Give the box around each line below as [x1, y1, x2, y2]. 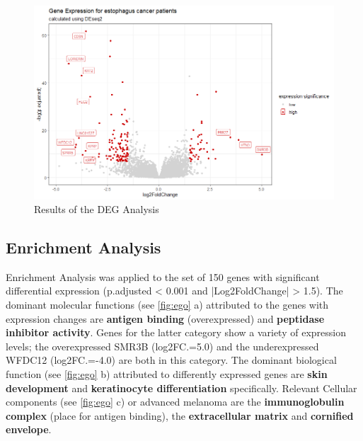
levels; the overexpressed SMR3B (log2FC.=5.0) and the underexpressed [6, 338, 319, 353]
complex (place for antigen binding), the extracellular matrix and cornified [6, 408, 354, 423]
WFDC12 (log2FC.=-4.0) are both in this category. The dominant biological [6, 353, 337, 367]
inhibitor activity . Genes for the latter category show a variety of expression [6, 325, 346, 340]
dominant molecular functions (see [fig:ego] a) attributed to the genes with [6, 297, 329, 312]
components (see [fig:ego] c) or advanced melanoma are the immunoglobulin [6, 394, 345, 409]
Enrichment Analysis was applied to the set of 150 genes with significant [6, 269, 320, 284]
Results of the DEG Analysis [34, 202, 159, 217]
